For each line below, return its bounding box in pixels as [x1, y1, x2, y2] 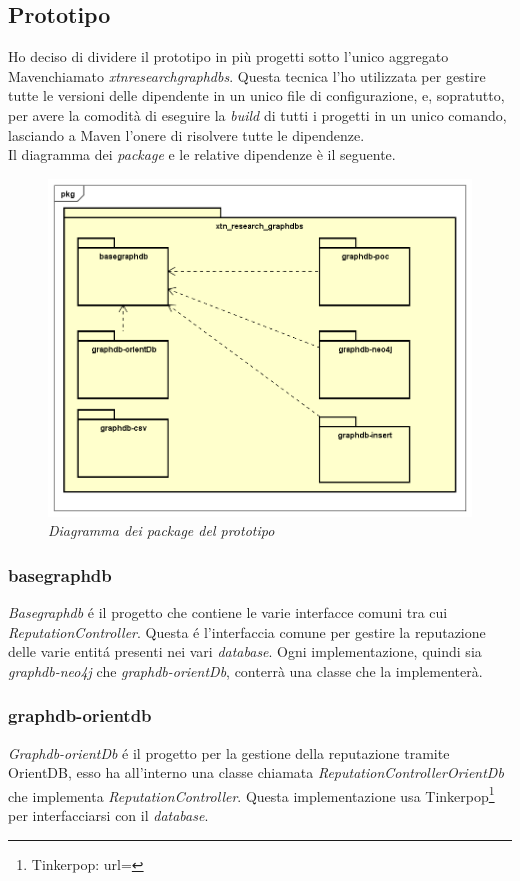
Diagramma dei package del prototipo [48, 520, 275, 541]
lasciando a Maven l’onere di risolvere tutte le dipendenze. [8, 124, 365, 145]
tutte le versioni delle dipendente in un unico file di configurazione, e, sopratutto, [8, 85, 505, 106]
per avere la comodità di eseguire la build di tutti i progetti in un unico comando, [8, 104, 507, 125]
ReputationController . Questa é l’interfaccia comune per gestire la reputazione [8, 621, 486, 642]
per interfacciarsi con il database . [8, 804, 209, 825]
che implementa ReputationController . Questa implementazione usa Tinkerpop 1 [8, 782, 495, 806]
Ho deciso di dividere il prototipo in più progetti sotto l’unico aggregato [8, 46, 449, 67]
